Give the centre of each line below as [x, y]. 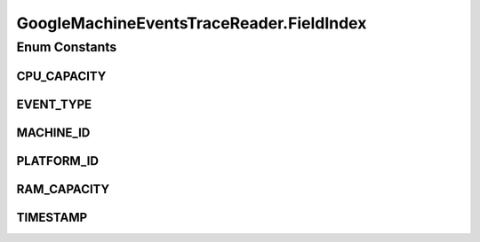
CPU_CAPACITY [61, 76]
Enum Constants [67, 47]
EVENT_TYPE [54, 104]
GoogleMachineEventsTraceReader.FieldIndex [192, 23]
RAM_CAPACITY [63, 189]
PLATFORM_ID [58, 161]
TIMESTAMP [52, 217]
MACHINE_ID [53, 133]
